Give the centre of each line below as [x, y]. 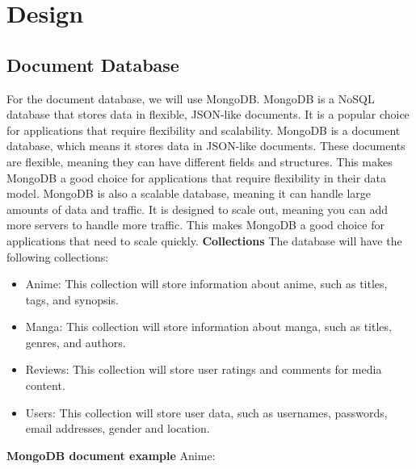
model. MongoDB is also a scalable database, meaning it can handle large [189, 193]
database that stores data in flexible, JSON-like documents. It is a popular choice [208, 114]
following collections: [58, 256]
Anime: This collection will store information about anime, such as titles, [206, 284]
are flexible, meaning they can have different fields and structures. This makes [200, 161]
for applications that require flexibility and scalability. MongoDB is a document [204, 130]
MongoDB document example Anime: [111, 455]
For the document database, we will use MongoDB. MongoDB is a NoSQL [191, 98]
